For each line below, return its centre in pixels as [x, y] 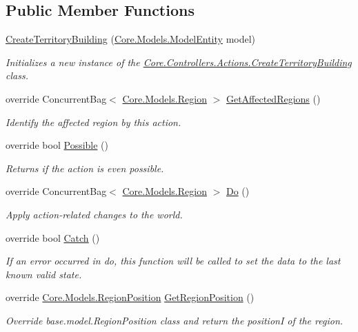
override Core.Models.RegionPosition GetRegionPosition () [130, 297]
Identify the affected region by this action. [93, 122]
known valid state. [44, 274]
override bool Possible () [57, 145]
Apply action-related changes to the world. [94, 214]
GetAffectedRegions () [273, 98]
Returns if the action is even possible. [85, 168]
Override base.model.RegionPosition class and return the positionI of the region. [175, 320]
